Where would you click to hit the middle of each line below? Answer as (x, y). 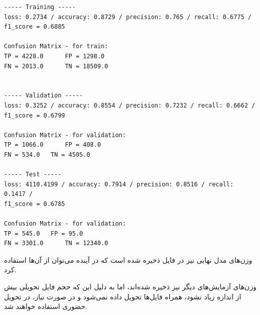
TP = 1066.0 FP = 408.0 (53, 145)
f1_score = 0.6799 (35, 115)
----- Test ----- (33, 175)
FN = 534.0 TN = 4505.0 (47, 154)
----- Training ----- (40, 7)
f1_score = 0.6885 (35, 27)
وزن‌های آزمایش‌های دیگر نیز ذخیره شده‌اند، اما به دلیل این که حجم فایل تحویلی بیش (130, 287)
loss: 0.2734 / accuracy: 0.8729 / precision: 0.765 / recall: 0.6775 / (128, 17)
